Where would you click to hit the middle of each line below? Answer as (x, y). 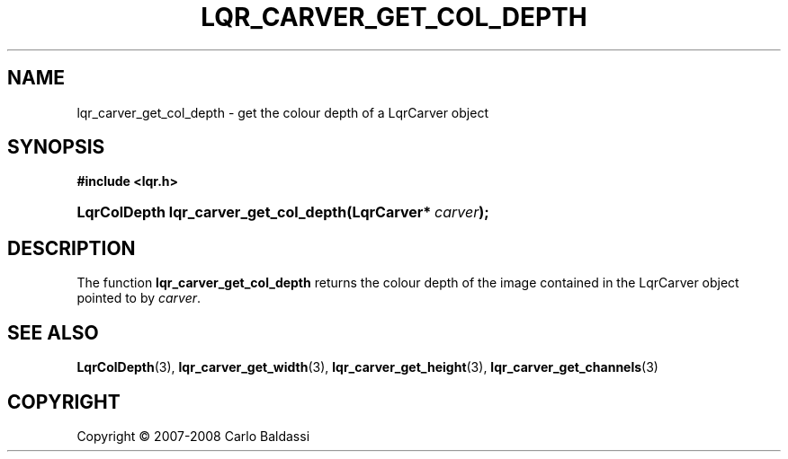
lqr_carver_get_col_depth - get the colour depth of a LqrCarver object (282, 112)
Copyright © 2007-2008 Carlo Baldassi (193, 436)
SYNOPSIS (56, 147)
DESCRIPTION (72, 248)
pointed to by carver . (139, 298)
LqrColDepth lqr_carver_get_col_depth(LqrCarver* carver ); (283, 212)
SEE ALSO (53, 332)
